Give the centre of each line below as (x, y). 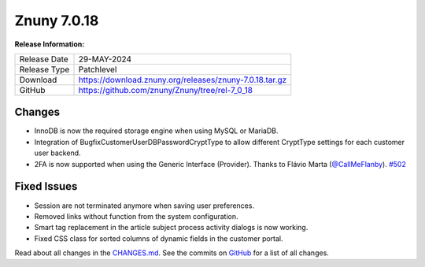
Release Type (44, 69)
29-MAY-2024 (105, 59)
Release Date (44, 59)
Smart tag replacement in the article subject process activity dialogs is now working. (171, 228)
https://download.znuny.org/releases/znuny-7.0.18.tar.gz (183, 80)
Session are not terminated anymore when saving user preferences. (144, 206)
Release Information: (50, 44)
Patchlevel (98, 69)
